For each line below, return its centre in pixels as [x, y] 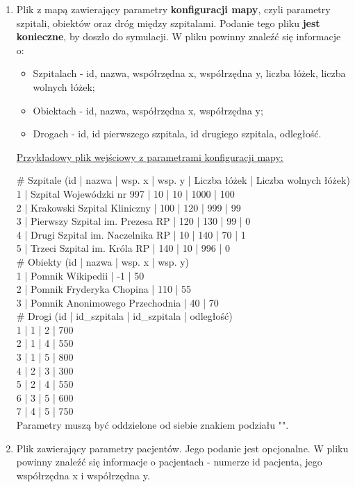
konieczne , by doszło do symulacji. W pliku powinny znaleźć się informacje [179, 36]
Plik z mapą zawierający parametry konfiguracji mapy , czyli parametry [173, 9]
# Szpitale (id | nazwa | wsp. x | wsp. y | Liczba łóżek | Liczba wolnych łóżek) [183, 180]
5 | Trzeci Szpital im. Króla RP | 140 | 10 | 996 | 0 [123, 248]
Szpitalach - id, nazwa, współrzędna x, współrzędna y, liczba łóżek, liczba [189, 73]
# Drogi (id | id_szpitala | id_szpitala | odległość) [124, 316]
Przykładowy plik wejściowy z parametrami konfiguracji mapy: [150, 156]
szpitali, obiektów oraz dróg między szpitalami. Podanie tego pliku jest [168, 23]
